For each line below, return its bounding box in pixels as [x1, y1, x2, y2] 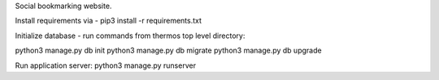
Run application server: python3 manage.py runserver [15, 61, 197, 70]
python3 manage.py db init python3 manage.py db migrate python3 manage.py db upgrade [15, 45, 322, 56]
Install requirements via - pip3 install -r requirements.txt [15, 16, 202, 26]
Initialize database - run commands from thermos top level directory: [15, 31, 246, 40]
